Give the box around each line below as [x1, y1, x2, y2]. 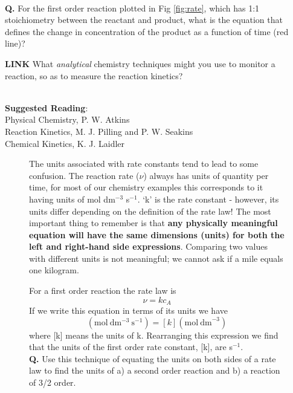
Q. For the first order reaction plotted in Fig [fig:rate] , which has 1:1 [5, 1, 260, 14]
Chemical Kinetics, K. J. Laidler [5, 137, 125, 149]
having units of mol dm [29, 192, 115, 205]
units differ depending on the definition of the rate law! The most [29, 204, 271, 217]
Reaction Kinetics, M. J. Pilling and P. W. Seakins [5, 125, 193, 137]
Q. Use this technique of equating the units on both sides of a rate [29, 352, 276, 365]
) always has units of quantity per [143, 169, 269, 181]
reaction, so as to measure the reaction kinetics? [5, 69, 183, 82]
